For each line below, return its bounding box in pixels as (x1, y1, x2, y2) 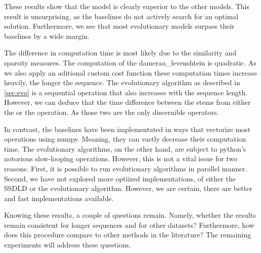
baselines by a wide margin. (4, 30, 90, 41)
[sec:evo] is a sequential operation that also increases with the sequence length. (4, 87, 248, 97)
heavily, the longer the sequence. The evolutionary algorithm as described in (4, 77, 240, 88)
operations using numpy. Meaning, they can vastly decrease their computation (4, 134, 246, 144)
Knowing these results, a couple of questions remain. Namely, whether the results (4, 210, 256, 220)
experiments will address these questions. (4, 239, 131, 250)
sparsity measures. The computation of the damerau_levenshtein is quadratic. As (4, 57, 256, 68)
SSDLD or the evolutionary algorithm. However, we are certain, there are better (4, 183, 252, 194)
